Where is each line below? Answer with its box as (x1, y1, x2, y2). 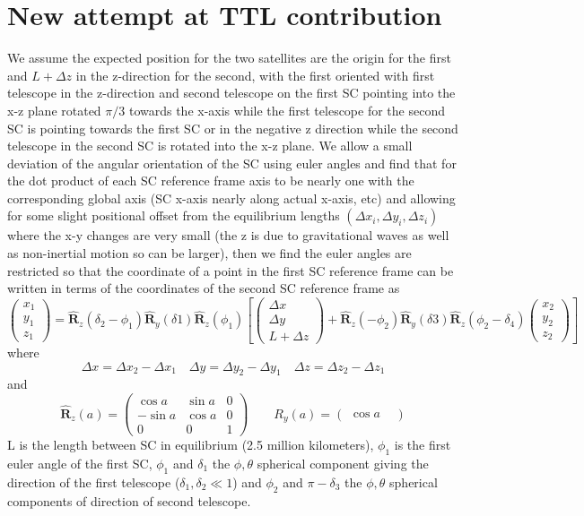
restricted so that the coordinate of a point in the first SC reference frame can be (7, 261, 454, 279)
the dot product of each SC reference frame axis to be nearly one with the (7, 171, 414, 190)
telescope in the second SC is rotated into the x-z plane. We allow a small (7, 136, 413, 155)
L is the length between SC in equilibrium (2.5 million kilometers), (7, 435, 374, 454)
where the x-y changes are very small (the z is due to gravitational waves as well (7, 226, 449, 245)
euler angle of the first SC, (7, 453, 153, 472)
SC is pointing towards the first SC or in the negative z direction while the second (7, 118, 458, 137)
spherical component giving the (257, 453, 429, 472)
